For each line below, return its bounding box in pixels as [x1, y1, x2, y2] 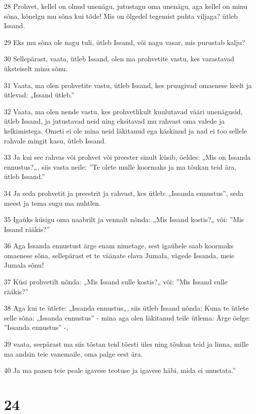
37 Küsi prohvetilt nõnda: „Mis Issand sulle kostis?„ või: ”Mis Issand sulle [4, 276, 228, 287]
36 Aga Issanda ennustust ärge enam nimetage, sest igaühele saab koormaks [4, 240, 234, 251]
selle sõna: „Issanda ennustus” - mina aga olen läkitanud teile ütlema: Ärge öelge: [4, 312, 251, 322]
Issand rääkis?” [4, 224, 50, 234]
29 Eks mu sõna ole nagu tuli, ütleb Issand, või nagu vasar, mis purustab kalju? [4, 37, 245, 47]
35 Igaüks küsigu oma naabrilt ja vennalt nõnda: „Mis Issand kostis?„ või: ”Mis [4, 214, 244, 225]
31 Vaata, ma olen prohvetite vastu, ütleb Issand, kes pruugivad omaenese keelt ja [4, 80, 252, 90]
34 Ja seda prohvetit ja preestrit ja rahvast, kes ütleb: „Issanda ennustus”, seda [4, 187, 244, 198]
